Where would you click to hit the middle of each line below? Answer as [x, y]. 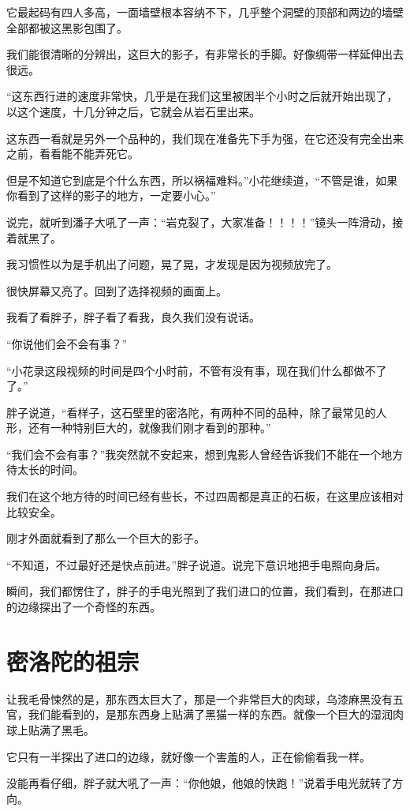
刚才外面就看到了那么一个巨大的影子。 [106, 538]
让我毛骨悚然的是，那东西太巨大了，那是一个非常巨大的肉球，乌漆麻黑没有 [199, 698]
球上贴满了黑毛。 [50, 729]
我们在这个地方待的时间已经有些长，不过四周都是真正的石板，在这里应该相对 [205, 496]
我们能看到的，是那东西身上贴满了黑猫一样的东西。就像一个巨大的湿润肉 [216, 714]
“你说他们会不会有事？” [67, 343]
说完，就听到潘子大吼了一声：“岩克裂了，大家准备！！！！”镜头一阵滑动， [199, 222]
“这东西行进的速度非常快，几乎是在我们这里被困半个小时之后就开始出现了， [202, 96]
